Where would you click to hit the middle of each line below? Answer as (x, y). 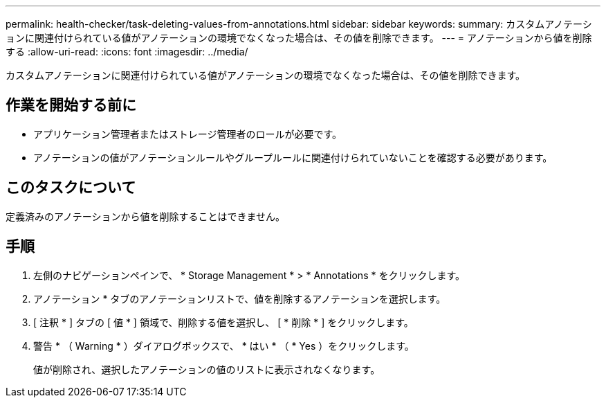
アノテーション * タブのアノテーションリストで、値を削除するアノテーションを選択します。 (240, 298)
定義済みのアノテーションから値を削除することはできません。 (146, 216)
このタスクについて (71, 188)
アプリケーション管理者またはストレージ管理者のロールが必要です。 (188, 134)
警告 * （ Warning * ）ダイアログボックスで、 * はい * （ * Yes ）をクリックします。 (224, 346)
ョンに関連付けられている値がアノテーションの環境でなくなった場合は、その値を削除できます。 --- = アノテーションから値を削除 (299, 38)
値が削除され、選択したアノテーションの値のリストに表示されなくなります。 (207, 369)
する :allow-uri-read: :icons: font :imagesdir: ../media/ (127, 52)
